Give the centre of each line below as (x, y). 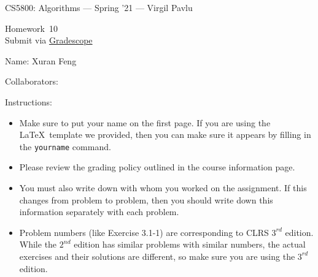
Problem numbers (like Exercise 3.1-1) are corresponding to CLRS (144, 232)
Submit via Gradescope (49, 40)
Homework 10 (31, 28)
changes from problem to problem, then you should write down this (146, 199)
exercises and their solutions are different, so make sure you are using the (157, 256)
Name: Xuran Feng (41, 60)
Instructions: (29, 101)
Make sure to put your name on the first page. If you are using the (145, 122)
